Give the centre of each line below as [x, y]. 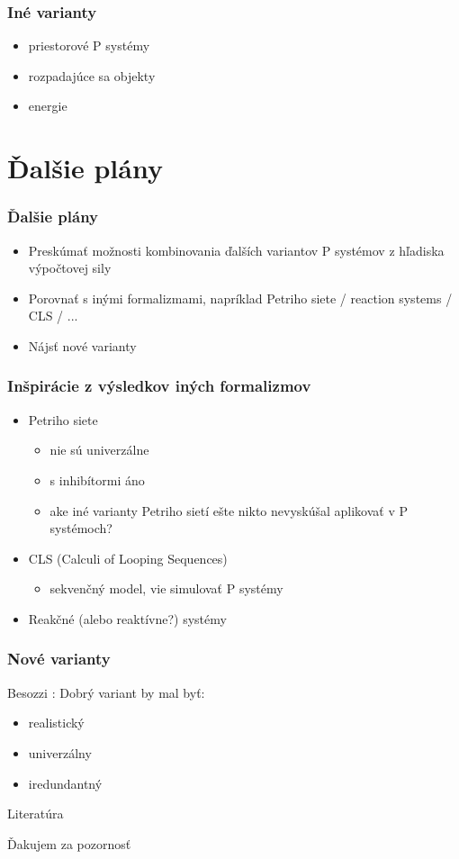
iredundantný [65, 783]
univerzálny [60, 752]
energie [48, 106]
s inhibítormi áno [97, 479]
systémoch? [81, 528]
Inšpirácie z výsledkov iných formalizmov [159, 386]
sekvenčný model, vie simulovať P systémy [166, 588]
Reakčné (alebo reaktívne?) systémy [127, 618]
